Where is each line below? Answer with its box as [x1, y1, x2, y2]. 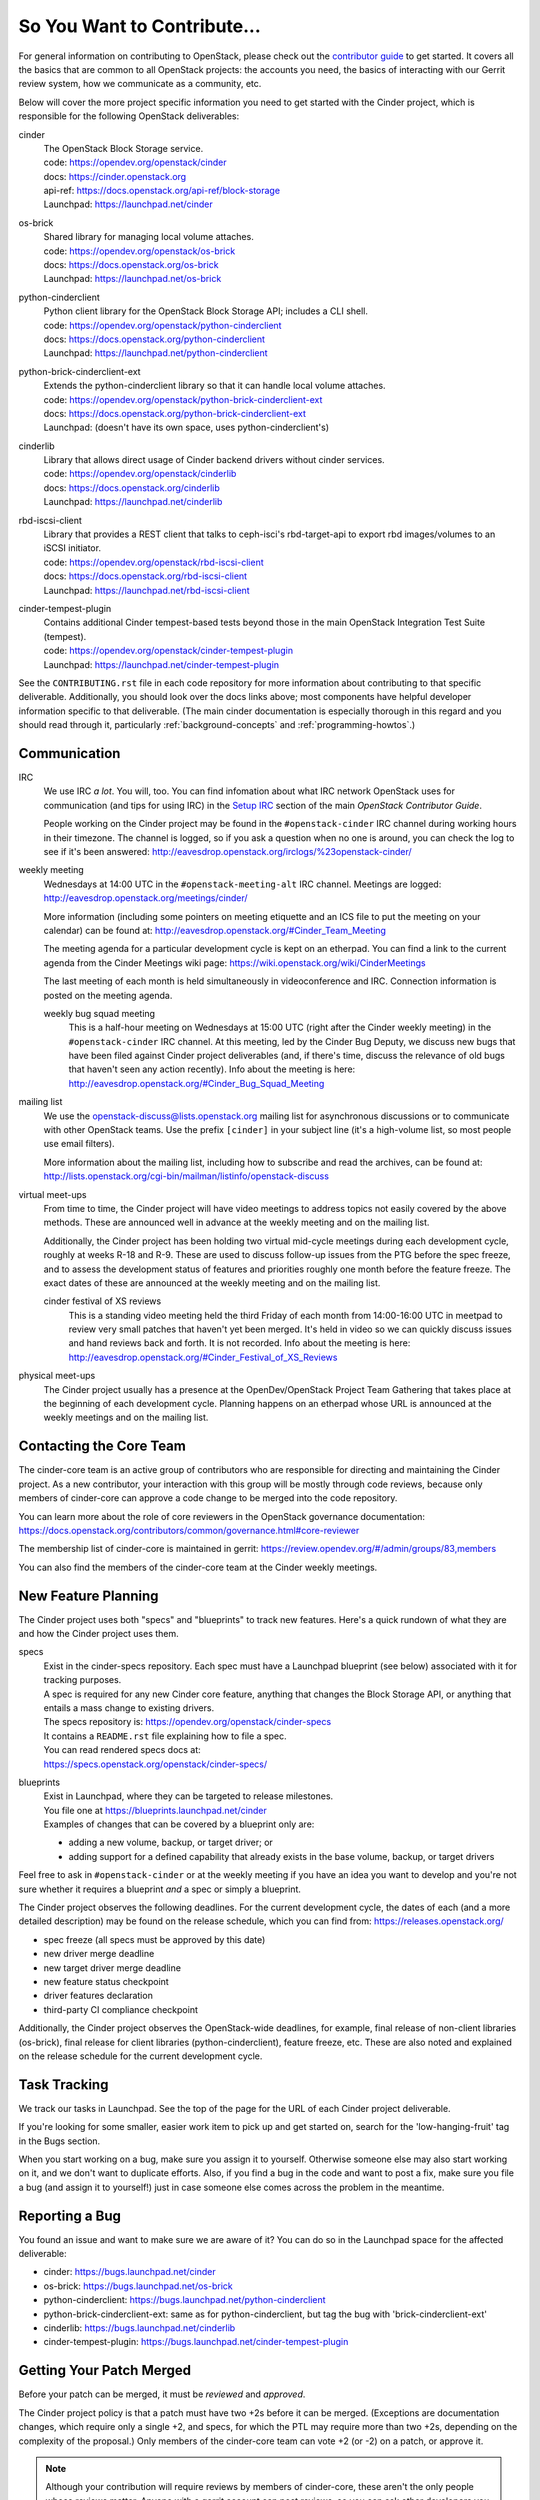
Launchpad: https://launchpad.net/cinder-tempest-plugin [43, 658, 280, 670]
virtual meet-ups [18, 1188, 87, 1200]
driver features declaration [43, 1990, 154, 2002]
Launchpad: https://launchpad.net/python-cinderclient [43, 347, 269, 359]
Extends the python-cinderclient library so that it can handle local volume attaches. [43, 380, 386, 392]
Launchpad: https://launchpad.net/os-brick [43, 273, 222, 285]
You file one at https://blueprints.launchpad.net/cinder [43, 1804, 267, 1816]
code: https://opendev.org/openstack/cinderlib [43, 468, 237, 480]
